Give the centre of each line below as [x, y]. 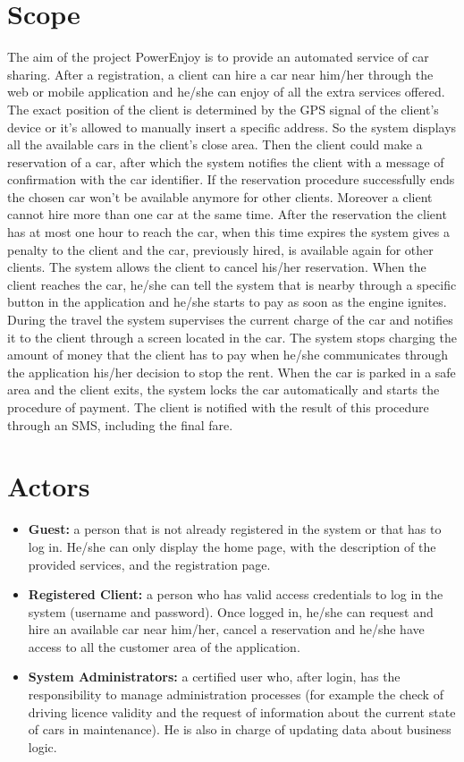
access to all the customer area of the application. [164, 646]
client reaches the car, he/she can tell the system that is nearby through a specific [232, 284]
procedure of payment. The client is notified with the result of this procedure [218, 407]
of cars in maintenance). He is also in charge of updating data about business [240, 729]
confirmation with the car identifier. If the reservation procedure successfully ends [231, 179]
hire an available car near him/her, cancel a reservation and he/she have [226, 629]
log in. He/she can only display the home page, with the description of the [232, 546]
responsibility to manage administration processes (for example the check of [236, 694]
